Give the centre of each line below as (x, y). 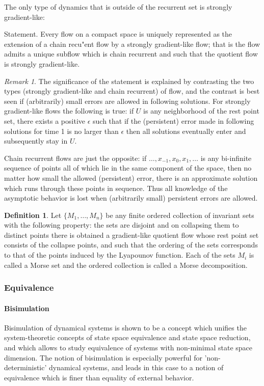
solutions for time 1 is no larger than (61, 131)
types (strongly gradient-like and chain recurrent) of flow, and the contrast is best (132, 91)
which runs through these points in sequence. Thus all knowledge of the (116, 188)
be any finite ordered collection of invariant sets (180, 215)
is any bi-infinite (226, 158)
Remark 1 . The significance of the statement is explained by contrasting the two (129, 81)
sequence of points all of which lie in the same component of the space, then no (128, 168)
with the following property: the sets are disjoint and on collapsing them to (122, 225)
